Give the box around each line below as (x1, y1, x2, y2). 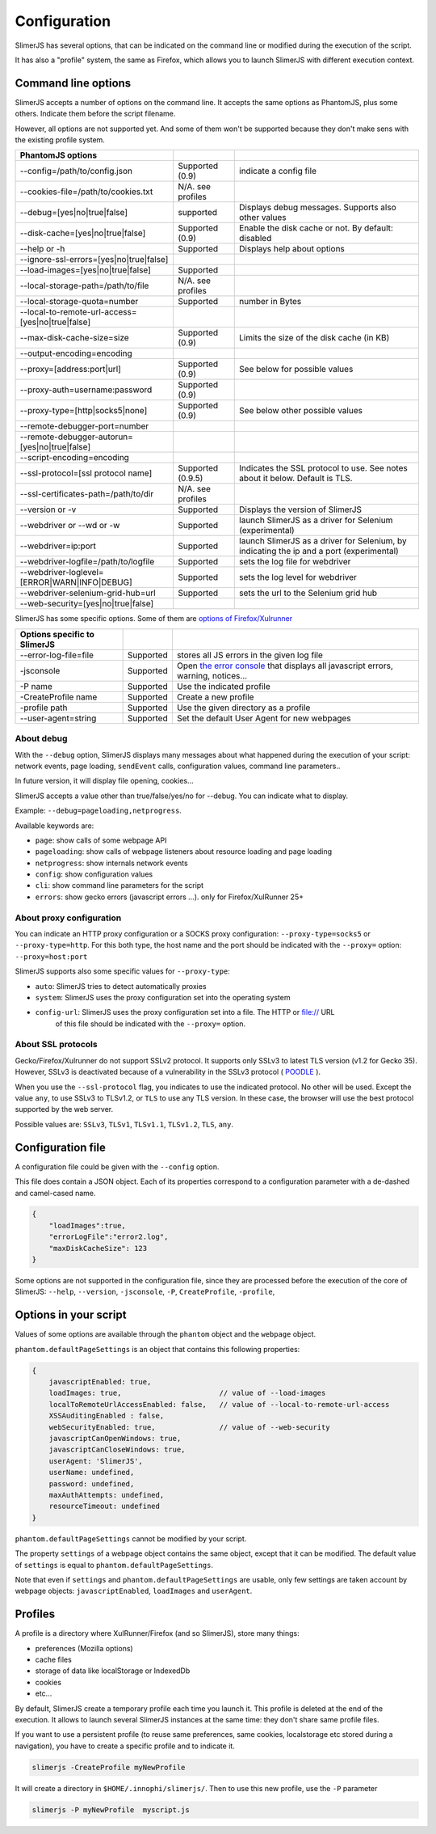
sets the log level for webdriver (239, 572, 357, 583)
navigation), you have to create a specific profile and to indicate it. (15, 1741, 236, 1751)
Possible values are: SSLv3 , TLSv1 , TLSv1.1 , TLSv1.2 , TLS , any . (15, 1119, 234, 1129)
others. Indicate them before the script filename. (15, 109, 176, 119)
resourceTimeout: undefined (48, 1502, 161, 1511)
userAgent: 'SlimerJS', (48, 1456, 143, 1465)
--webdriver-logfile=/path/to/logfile (19, 556, 155, 568)
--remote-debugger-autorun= (19, 431, 133, 442)
